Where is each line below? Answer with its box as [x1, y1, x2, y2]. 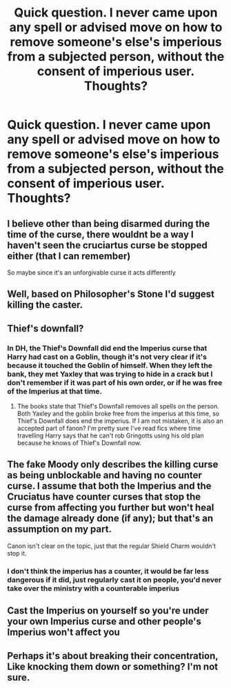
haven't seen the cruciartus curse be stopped [7, 239, 208, 251]
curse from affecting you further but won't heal [7, 502, 214, 513]
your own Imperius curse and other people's [7, 616, 201, 627]
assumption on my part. [7, 523, 112, 535]
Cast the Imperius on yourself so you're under [7, 605, 209, 617]
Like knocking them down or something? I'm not [7, 660, 219, 672]
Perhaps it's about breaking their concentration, [7, 650, 219, 662]
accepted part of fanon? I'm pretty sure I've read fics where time [17, 424, 201, 433]
